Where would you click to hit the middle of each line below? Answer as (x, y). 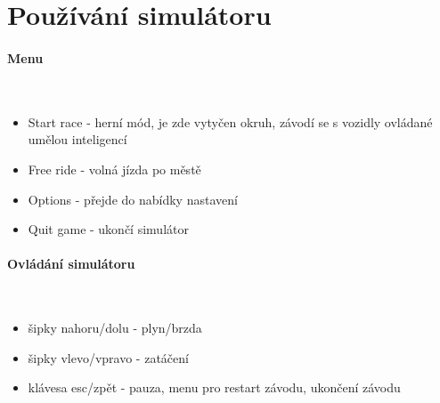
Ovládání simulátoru (71, 264)
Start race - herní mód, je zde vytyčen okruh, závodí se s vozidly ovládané (230, 121)
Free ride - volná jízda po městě (114, 169)
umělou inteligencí (77, 139)
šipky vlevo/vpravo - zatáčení (108, 357)
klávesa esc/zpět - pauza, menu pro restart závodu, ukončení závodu (214, 387)
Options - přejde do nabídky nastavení (133, 199)
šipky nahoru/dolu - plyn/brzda (115, 328)
